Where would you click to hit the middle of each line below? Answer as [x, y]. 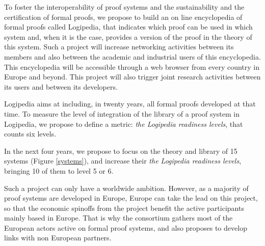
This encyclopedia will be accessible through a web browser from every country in [132, 66]
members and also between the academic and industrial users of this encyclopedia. [132, 56]
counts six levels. [30, 134]
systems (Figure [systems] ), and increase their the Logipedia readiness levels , [123, 161]
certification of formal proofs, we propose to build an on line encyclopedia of [123, 17]
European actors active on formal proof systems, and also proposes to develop [126, 227]
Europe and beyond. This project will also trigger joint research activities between [132, 77]
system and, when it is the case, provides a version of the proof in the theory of [128, 36]
